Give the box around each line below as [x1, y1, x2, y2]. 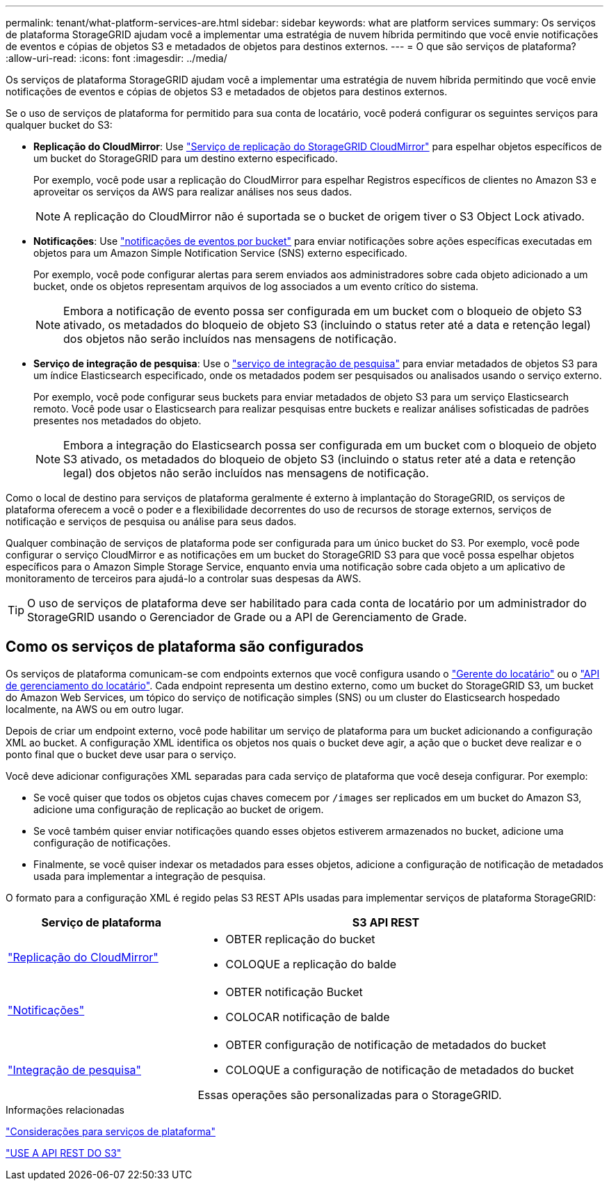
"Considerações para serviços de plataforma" [6, 1125, 216, 1137]
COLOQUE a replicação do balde [225, 956, 397, 971]
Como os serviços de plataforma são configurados [6, 638, 364, 656]
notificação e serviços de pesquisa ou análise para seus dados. [6, 515, 297, 527]
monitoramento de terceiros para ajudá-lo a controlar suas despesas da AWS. [6, 572, 362, 584]
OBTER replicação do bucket [225, 931, 375, 946]
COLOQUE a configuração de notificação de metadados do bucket [225, 1062, 574, 1077]
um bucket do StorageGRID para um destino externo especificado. [33, 152, 338, 164]
